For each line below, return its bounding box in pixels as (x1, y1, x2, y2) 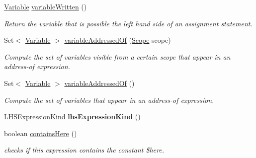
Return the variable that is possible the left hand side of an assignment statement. (4, 18, 253, 28)
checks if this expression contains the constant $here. (4, 145, 164, 155)
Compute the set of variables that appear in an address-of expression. (4, 94, 214, 105)
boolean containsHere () (4, 128, 77, 138)
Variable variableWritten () (4, 1, 87, 11)
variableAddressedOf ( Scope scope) (64, 35, 171, 45)
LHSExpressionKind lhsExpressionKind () (4, 111, 141, 122)
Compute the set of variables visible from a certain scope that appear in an (4, 51, 231, 62)
